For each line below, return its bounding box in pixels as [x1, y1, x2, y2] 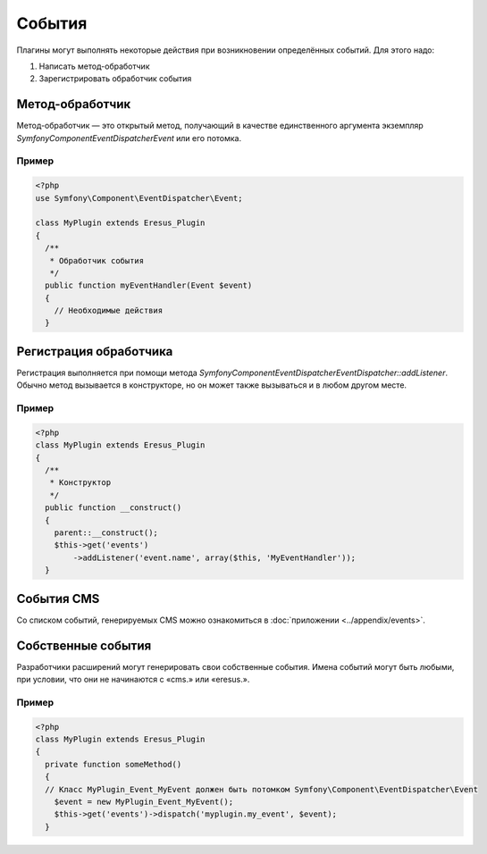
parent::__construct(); [54, 528, 158, 538]
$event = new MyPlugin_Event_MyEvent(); [54, 796, 234, 807]
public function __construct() [45, 503, 182, 513]
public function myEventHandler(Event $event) [45, 280, 253, 290]
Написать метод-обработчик [38, 61, 150, 71]
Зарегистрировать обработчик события [38, 73, 192, 84]
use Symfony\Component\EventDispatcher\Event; [35, 193, 243, 203]
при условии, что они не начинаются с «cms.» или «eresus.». [16, 674, 250, 684]
